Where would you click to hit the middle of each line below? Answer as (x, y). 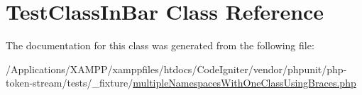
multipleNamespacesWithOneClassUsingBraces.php (245, 83)
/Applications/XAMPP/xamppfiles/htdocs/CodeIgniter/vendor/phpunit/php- (176, 69)
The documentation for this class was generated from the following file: (160, 45)
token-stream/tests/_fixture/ (70, 83)
